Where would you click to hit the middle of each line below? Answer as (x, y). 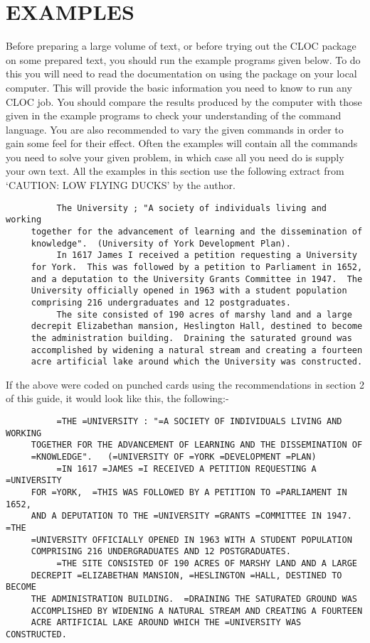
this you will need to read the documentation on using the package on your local (181, 74)
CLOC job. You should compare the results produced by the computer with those (184, 101)
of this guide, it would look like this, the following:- (117, 398)
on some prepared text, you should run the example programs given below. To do (183, 59)
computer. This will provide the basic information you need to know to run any (179, 87)
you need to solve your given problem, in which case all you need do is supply (175, 157)
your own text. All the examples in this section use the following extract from (175, 171)
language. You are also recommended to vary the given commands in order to (175, 129)
